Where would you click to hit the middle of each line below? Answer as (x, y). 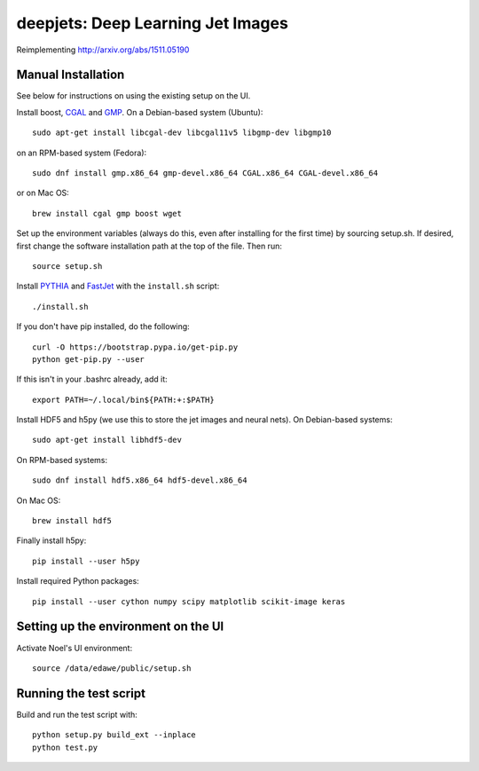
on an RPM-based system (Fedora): (82, 153)
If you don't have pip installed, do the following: (103, 326)
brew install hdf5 (72, 521)
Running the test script (81, 693)
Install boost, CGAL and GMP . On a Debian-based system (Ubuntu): (140, 112)
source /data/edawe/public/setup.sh (112, 668)
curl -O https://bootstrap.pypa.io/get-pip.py (135, 347)
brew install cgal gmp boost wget (107, 213)
